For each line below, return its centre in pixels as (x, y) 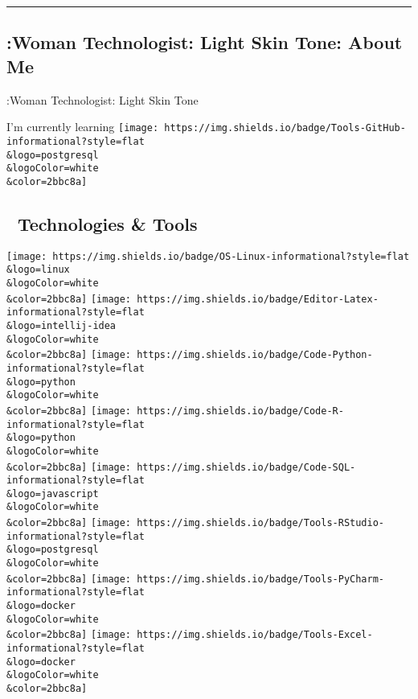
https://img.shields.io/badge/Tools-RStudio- (261, 523)
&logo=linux (38, 270)
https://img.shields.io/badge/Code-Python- (255, 355)
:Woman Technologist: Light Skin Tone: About (205, 42)
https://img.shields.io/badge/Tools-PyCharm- (261, 579)
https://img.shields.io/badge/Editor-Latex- (258, 299)
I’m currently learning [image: (83, 127)
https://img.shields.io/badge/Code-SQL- (246, 467)
